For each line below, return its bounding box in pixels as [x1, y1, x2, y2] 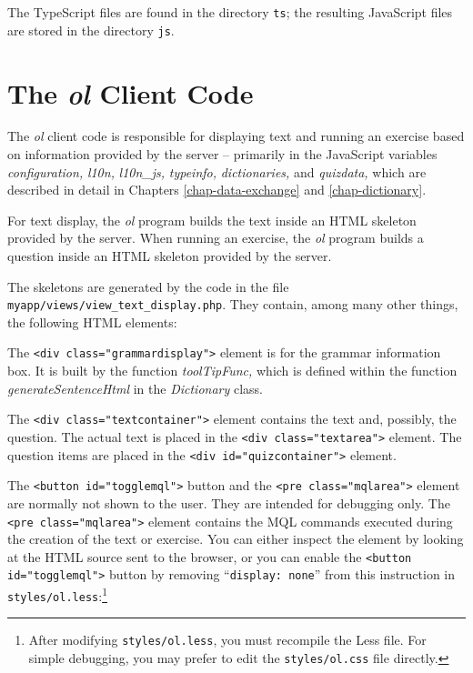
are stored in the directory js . [7, 20, 175, 39]
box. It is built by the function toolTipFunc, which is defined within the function [7, 361, 458, 380]
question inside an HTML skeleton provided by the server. [7, 246, 332, 265]
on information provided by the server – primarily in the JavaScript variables [7, 145, 438, 164]
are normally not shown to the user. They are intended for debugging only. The [7, 493, 450, 512]
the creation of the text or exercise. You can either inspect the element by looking [7, 529, 464, 548]
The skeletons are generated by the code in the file [7, 276, 289, 296]
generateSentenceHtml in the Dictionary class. [7, 378, 263, 397]
